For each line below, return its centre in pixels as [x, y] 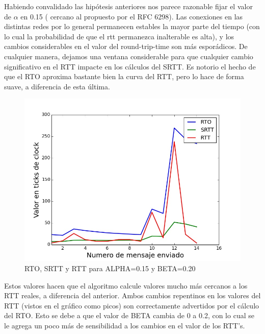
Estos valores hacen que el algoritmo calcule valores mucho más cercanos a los [126, 285]
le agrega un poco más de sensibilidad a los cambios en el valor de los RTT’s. [125, 325]
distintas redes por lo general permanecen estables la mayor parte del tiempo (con [132, 26]
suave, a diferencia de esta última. [57, 86]
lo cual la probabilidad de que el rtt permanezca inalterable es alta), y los [119, 36]
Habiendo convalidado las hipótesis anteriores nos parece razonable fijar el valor [128, 6]
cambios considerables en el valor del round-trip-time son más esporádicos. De [126, 46]
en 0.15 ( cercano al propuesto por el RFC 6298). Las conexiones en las [132, 16]
